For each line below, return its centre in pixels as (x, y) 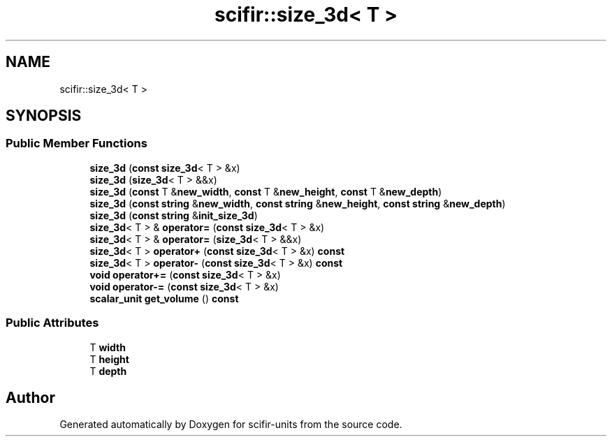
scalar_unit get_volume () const (164, 298)
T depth (108, 371)
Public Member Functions (76, 143)
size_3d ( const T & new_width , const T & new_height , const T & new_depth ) (266, 191)
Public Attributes (52, 323)
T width (108, 347)
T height (109, 359)
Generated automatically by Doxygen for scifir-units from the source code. (231, 425)
